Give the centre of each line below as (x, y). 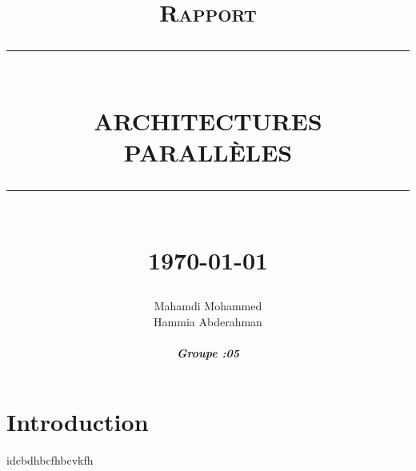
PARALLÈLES (208, 152)
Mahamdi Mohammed (208, 306)
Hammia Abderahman (208, 321)
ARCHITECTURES (208, 120)
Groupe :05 (208, 353)
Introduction (78, 421)
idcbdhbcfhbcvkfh (50, 459)
